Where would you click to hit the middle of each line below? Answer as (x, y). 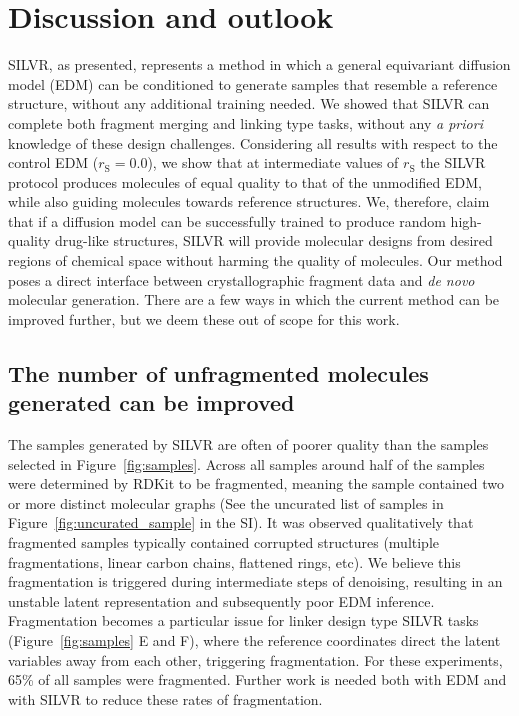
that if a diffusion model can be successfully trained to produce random (227, 220)
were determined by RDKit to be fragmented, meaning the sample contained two (256, 483)
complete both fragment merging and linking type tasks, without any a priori (245, 122)
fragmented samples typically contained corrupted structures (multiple (224, 542)
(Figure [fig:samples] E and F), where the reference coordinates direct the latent (254, 639)
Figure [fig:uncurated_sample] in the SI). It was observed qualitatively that (241, 522)
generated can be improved (151, 402)
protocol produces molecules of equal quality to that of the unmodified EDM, (245, 181)
